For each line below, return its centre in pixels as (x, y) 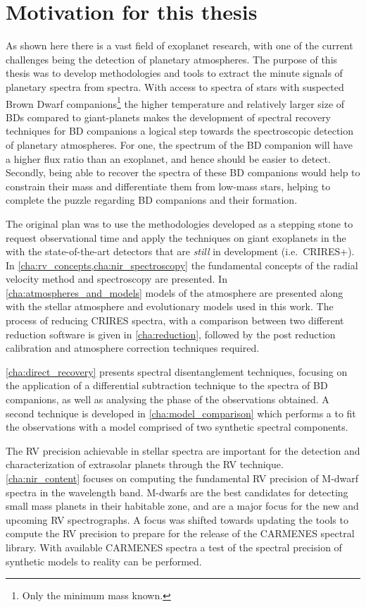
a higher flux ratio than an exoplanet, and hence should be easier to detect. (168, 158)
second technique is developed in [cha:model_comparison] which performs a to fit (181, 413)
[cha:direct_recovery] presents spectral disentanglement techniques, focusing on (177, 371)
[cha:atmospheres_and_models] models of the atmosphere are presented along (175, 292)
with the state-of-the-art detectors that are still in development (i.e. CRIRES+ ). (180, 251)
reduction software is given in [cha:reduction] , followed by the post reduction (171, 334)
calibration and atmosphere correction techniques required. (133, 348)
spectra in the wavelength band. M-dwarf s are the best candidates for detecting (177, 492)
